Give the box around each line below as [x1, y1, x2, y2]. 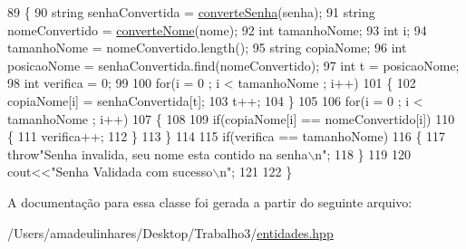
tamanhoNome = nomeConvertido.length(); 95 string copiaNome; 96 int [7, 38, 407, 57]
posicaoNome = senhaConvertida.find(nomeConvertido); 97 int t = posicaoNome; [7, 55, 460, 74]
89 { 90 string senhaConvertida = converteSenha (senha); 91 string [7, 3, 375, 21]
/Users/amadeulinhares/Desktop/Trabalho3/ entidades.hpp [7, 223, 334, 242]
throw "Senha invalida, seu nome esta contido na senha [7, 144, 308, 163]
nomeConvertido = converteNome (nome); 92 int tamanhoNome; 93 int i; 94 [7, 20, 427, 39]
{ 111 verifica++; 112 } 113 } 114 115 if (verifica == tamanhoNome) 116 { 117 [7, 127, 446, 146]
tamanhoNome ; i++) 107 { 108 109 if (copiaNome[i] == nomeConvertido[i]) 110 [7, 109, 455, 128]
